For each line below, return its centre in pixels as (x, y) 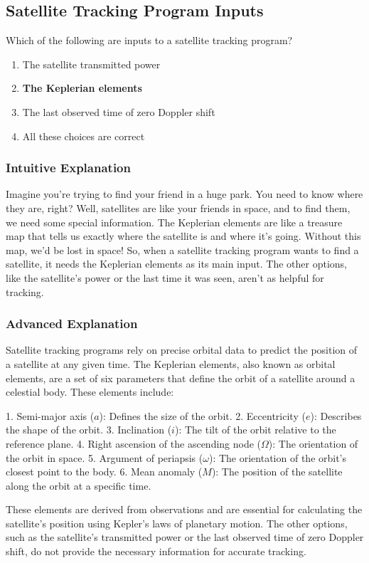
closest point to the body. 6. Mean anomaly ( (104, 472)
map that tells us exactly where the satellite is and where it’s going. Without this (183, 236)
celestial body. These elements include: (90, 392)
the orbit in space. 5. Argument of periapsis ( (105, 457)
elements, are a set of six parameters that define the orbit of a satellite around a (181, 378)
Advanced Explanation (72, 323)
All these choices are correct (84, 136)
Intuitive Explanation (68, 168)
